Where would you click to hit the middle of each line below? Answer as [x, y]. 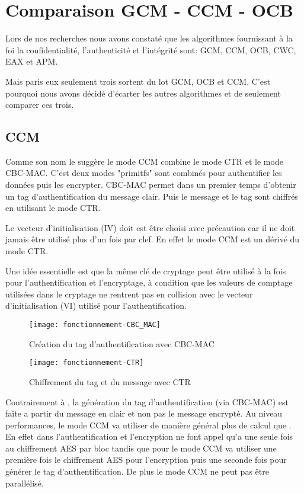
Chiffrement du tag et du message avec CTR [110, 381]
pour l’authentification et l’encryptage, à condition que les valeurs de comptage [149, 282]
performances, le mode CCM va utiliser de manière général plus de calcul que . [148, 425]
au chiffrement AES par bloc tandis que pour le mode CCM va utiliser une [141, 448]
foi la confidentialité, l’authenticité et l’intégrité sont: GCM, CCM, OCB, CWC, [151, 49]
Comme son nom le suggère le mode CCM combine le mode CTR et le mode [144, 161]
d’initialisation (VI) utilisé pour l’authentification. [96, 305]
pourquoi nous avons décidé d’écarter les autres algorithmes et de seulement [143, 93]
